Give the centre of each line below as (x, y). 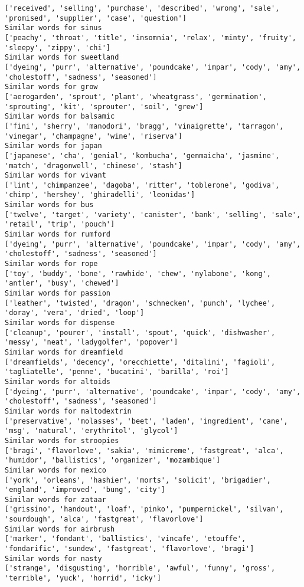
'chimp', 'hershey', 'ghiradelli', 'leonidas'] (100, 195)
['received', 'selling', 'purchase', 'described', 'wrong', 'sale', (142, 8)
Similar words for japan (53, 146)
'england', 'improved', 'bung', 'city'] (85, 490)
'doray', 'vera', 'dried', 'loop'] (75, 313)
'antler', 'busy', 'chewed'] (62, 283)
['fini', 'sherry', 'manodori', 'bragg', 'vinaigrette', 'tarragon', (144, 126)
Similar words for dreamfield (64, 352)
